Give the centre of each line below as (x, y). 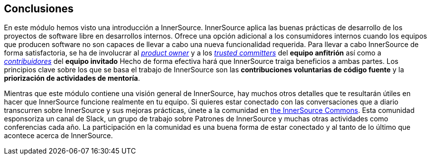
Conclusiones (39, 9)
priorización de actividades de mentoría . (72, 78)
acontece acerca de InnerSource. (59, 136)
